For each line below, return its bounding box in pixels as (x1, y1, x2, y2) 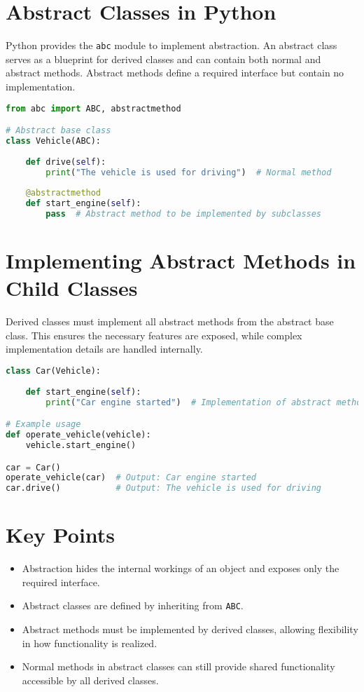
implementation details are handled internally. (6, 341, 203, 356)
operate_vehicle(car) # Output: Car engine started (6, 473, 256, 483)
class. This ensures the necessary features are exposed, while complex (6, 327, 302, 342)
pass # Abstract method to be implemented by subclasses (45, 209, 322, 219)
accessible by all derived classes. (22, 672, 159, 687)
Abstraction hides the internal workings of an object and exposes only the (22, 561, 339, 576)
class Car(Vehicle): (6, 366, 101, 376)
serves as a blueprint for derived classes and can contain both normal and (6, 51, 321, 66)
